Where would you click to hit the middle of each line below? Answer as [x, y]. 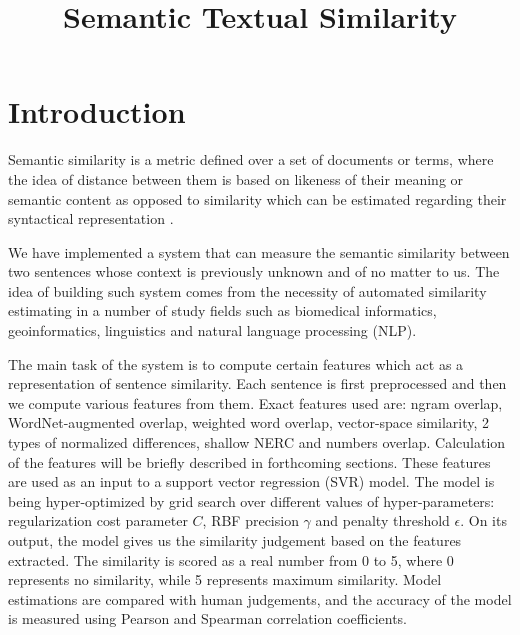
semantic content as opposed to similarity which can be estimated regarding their [257, 198]
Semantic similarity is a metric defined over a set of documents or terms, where [251, 159]
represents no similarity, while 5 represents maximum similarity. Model [225, 579]
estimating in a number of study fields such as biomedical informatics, [222, 310]
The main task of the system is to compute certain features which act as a [236, 363]
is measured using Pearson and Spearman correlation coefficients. [207, 618]
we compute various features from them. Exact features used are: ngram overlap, [255, 402]
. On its [483, 520]
